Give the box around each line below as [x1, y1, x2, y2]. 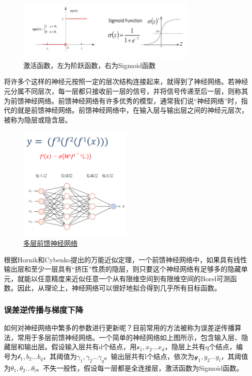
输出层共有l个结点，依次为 [110, 351, 194, 361]
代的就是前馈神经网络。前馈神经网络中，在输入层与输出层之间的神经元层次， [4, 105, 248, 115]
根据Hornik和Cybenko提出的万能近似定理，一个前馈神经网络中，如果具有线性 [4, 254, 247, 264]
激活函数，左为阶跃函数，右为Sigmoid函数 [23, 60, 156, 70]
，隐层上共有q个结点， [164, 342, 236, 352]
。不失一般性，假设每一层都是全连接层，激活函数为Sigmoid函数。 [36, 362, 243, 373]
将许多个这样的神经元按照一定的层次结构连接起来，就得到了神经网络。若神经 [4, 76, 248, 86]
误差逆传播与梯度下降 [4, 303, 83, 315]
